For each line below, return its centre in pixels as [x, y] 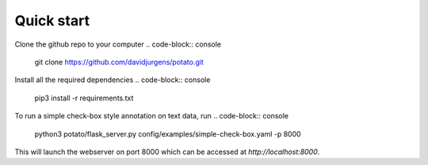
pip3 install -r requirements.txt [84, 98]
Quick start [52, 21]
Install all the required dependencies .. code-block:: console [113, 80]
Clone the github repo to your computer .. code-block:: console [118, 44]
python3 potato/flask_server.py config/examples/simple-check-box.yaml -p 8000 [168, 133]
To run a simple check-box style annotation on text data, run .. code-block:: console [152, 116]
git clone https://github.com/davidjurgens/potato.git [119, 62]
